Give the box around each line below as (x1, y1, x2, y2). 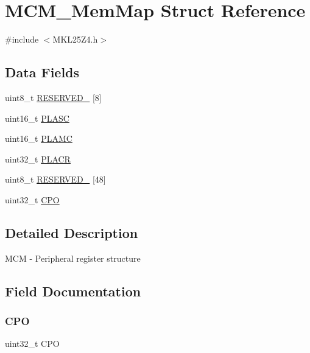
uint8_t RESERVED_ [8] (5, 91, 102, 103)
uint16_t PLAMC (5, 132, 72, 145)
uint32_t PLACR (5, 152, 71, 165)
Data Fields (5, 63, 80, 82)
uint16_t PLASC (5, 111, 69, 124)
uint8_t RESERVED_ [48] (5, 173, 106, 186)
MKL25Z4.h (52, 33, 98, 46)
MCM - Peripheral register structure (5, 251, 141, 264)
